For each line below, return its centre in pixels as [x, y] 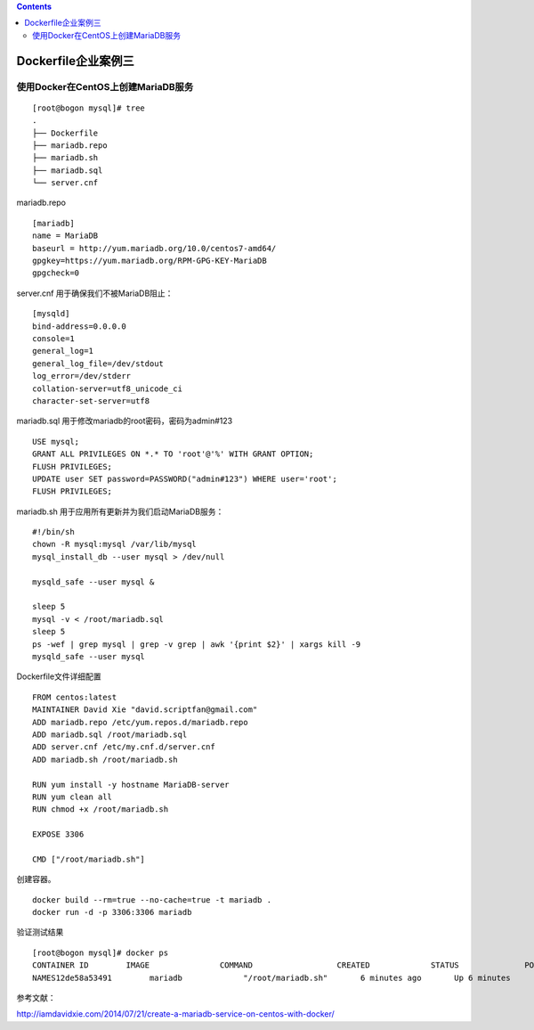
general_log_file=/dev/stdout [98, 364]
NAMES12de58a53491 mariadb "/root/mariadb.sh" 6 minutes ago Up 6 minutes [271, 977]
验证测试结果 [40, 932]
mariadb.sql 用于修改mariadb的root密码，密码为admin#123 [125, 421]
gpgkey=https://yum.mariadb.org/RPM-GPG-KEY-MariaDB [150, 261]
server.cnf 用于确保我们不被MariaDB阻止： [95, 293]
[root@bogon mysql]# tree [89, 108]
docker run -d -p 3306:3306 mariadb [112, 912]
